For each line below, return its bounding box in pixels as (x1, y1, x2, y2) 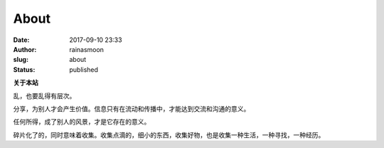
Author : (13, 45, 37, 53)
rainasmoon (69, 45, 105, 53)
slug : (13, 55, 28, 64)
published (69, 65, 99, 74)
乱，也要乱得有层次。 (13, 91, 76, 100)
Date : (13, 36, 30, 44)
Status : (13, 65, 36, 74)
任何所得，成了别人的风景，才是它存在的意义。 (13, 117, 151, 126)
